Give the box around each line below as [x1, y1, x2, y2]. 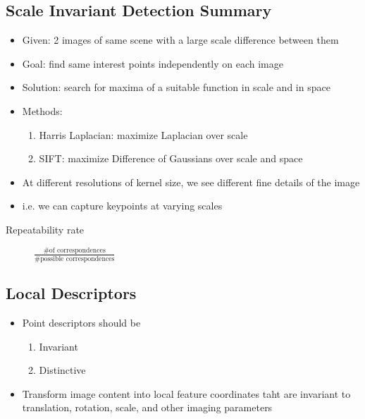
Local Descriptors [6, 282, 137, 304]
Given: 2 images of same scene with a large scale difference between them [22, 32, 339, 47]
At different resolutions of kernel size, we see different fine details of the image [22, 174, 360, 189]
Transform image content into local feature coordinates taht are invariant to [22, 386, 351, 401]
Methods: [22, 103, 63, 118]
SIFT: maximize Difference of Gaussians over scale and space [39, 151, 303, 166]
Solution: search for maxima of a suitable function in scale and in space [22, 80, 330, 95]
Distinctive [39, 363, 86, 377]
